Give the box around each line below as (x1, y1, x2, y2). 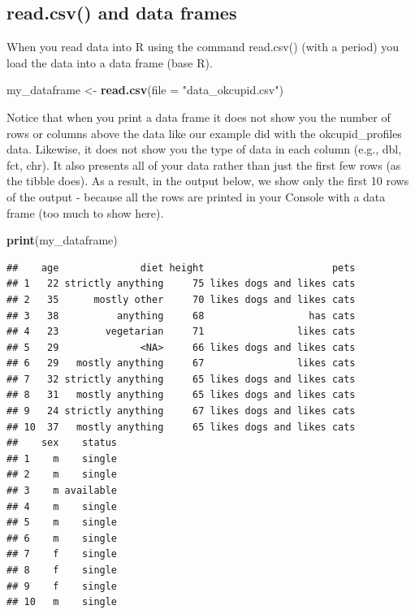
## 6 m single (6, 532, 118, 544)
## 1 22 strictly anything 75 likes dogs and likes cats (6, 278, 356, 290)
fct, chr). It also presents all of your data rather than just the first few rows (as (6, 156, 401, 173)
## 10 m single (6, 596, 118, 608)
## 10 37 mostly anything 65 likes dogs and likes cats (6, 421, 356, 433)
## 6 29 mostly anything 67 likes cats (6, 357, 356, 370)
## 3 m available (6, 485, 118, 497)
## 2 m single (6, 469, 118, 481)
